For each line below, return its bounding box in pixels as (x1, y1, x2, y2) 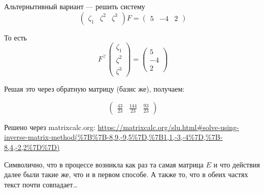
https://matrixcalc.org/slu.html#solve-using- (97, 121, 239, 132)
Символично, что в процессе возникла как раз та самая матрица (4, 159, 204, 169)
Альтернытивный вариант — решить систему (4, 1, 145, 11)
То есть (4, 32, 27, 42)
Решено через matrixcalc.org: (4, 121, 96, 132)
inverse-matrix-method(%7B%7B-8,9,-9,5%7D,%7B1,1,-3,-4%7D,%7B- (4, 132, 223, 142)
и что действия (213, 159, 260, 169)
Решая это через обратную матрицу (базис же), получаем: (4, 83, 185, 94)
